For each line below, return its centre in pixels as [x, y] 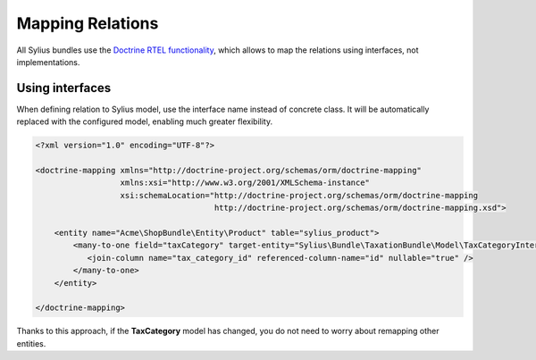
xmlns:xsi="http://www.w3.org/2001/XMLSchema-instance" [245, 183]
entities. [31, 343]
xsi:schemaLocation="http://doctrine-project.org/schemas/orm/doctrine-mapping [299, 195]
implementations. [48, 62]
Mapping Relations [88, 23]
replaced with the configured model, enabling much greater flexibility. [144, 121]
